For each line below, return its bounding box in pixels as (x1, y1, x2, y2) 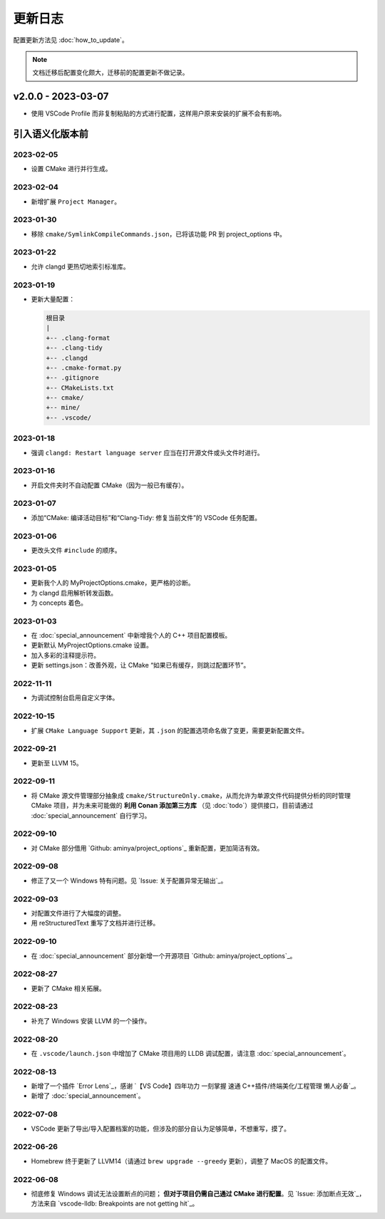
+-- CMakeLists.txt (46, 383, 114, 392)
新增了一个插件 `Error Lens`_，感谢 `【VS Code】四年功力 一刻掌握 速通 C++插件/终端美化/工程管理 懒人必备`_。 (31, 1081, 360, 1090)
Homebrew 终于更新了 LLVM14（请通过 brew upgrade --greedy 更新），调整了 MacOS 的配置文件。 (31, 1156, 332, 1165)
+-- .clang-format (46, 333, 111, 342)
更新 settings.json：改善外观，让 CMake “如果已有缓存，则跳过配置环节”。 (31, 661, 250, 670)
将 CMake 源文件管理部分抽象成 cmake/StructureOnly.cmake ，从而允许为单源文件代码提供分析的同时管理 (31, 791, 351, 799)
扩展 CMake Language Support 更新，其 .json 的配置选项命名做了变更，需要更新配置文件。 (31, 726, 309, 735)
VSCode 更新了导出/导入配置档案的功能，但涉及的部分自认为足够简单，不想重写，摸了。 (31, 1124, 290, 1133)
